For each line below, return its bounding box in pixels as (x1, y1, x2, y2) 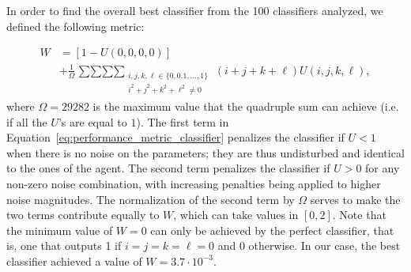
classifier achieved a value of (6, 252, 142, 269)
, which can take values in (173, 206, 299, 223)
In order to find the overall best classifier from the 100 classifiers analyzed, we (6, 2, 383, 18)
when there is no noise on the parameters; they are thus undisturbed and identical (6, 144, 405, 161)
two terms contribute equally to (6, 206, 160, 223)
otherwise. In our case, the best (248, 237, 401, 254)
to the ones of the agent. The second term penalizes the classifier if (6, 160, 330, 176)
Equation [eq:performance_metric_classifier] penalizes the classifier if (6, 129, 345, 145)
